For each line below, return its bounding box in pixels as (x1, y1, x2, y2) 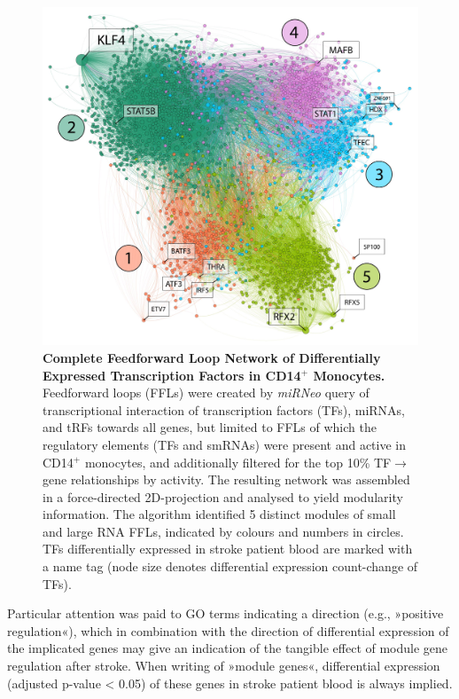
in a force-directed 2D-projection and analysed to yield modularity (43, 487, 403, 506)
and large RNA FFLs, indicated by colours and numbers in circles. (43, 522, 404, 540)
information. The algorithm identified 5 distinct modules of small (43, 505, 396, 523)
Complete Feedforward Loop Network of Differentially (43, 348, 381, 366)
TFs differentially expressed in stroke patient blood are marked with (43, 539, 413, 558)
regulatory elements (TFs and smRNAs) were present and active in (43, 435, 406, 453)
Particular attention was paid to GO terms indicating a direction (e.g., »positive (7, 604, 444, 623)
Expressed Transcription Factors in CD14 (43, 365, 301, 384)
